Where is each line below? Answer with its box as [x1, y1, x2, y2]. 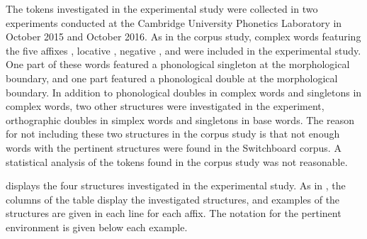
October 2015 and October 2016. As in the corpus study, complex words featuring [6, 29, 361, 44]
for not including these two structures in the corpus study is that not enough [6, 126, 340, 141]
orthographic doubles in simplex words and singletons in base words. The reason [6, 112, 354, 127]
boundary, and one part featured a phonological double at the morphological [6, 70, 338, 85]
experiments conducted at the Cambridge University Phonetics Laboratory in [6, 15, 342, 30]
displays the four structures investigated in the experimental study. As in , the [6, 178, 346, 193]
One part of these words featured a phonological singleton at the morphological [6, 57, 350, 72]
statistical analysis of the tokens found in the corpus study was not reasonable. [6, 154, 348, 169]
